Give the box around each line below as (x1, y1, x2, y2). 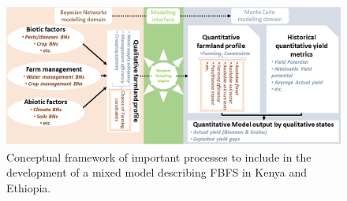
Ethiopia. (6, 180, 51, 195)
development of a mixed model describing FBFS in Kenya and (6, 164, 308, 181)
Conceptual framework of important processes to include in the (6, 148, 312, 165)
